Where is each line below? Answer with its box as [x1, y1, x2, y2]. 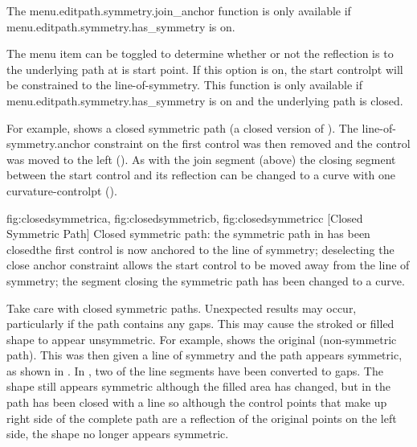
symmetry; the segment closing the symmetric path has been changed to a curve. [6, 272, 405, 289]
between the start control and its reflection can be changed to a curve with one [6, 166, 396, 183]
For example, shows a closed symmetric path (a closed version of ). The [6, 119, 358, 136]
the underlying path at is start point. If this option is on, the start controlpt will [6, 60, 403, 77]
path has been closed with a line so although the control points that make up [6, 394, 387, 411]
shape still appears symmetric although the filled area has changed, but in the [6, 378, 391, 395]
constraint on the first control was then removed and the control [94, 135, 411, 152]
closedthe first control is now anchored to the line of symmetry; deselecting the [6, 240, 395, 257]
